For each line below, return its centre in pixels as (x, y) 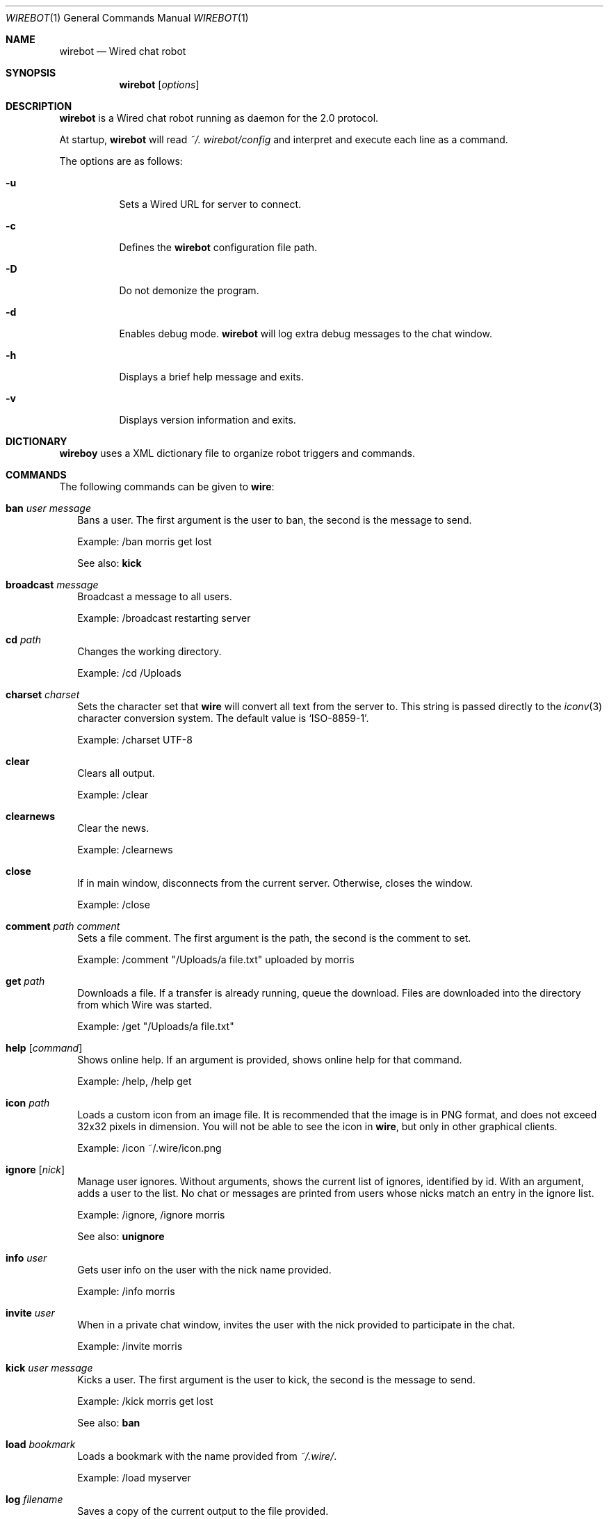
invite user (30, 1313)
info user (26, 1258)
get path (25, 981)
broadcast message (52, 585)
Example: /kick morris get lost (145, 1401)
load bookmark (41, 1444)
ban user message (49, 508)
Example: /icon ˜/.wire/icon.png (149, 1148)
